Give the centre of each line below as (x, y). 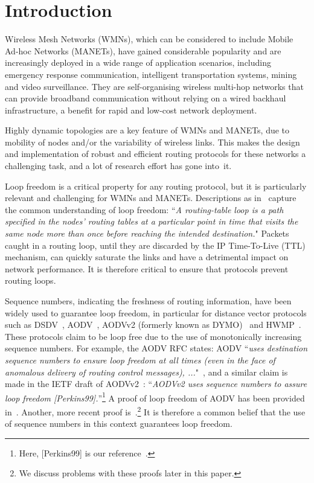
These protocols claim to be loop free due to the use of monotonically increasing (153, 336)
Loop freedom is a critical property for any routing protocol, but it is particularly (156, 186)
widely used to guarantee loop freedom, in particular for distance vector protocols (156, 312)
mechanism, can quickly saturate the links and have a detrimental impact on (147, 257)
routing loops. (30, 280)
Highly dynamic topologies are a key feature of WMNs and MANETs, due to (147, 130)
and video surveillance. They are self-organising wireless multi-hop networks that (154, 86)
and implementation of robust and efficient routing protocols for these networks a (155, 154)
